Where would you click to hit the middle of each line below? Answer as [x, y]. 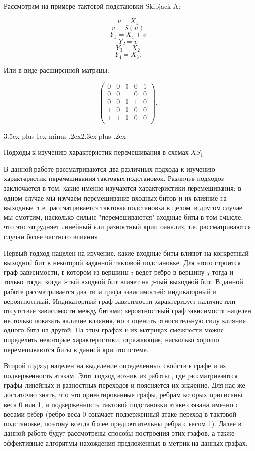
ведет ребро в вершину [170, 272]
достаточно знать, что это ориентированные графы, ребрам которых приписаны [123, 394]
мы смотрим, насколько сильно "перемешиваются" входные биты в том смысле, [124, 217]
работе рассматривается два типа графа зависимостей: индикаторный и [110, 291]
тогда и [223, 272]
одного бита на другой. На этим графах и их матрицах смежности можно [114, 330]
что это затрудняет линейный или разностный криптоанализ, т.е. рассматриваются [127, 226]
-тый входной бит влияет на [107, 282]
